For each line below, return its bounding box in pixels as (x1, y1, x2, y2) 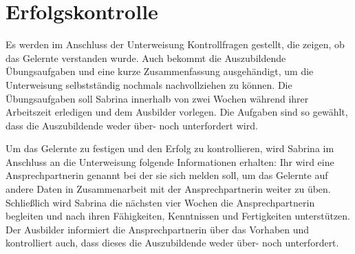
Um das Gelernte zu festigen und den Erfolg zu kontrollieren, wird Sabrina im (6, 141, 334, 156)
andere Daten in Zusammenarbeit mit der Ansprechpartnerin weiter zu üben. (6, 182, 331, 196)
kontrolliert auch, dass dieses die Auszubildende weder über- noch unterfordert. (6, 235, 339, 250)
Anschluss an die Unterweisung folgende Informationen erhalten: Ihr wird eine (6, 154, 334, 169)
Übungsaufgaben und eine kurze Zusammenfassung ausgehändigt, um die (6, 64, 314, 78)
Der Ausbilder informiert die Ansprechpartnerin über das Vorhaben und (6, 222, 310, 236)
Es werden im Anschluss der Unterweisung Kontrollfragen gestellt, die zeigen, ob (6, 37, 345, 52)
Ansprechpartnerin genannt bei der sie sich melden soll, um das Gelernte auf (6, 168, 328, 182)
